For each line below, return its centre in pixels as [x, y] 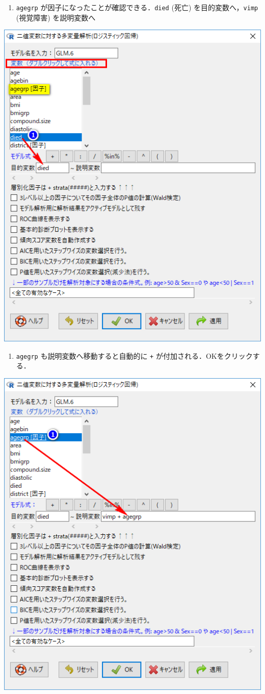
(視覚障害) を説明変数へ [56, 17]
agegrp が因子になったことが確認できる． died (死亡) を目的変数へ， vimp [137, 7]
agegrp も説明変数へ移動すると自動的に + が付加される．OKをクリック [134, 355]
